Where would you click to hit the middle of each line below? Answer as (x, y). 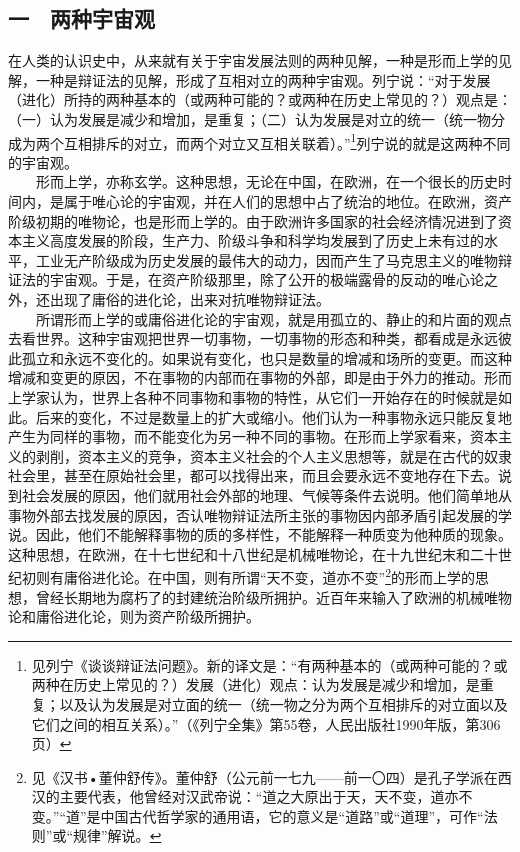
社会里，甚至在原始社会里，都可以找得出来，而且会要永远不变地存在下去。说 (260, 475)
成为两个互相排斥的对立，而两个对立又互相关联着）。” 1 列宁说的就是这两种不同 (259, 141)
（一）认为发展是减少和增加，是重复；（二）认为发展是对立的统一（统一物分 (256, 118)
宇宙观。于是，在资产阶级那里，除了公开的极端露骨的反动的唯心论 (266, 279)
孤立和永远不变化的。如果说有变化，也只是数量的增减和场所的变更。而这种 (266, 357)
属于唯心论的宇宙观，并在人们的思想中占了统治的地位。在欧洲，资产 (287, 201)
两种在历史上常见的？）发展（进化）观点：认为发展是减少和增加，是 (255, 684)
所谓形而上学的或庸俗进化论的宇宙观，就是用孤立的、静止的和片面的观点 (273, 318)
